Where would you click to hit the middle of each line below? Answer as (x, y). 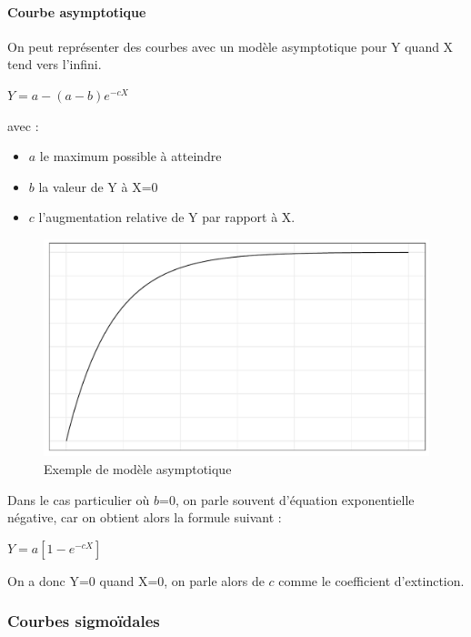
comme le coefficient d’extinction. (371, 580)
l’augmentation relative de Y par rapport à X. (167, 217)
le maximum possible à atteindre (130, 156)
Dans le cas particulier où (79, 499)
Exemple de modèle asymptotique (138, 469)
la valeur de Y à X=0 (98, 186)
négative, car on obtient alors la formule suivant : (145, 517)
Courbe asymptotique (77, 11)
